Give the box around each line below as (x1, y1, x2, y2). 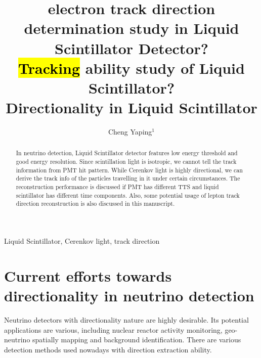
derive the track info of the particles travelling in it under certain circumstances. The (16, 174, 240, 183)
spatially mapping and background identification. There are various (32, 334, 241, 345)
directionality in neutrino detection (4, 285, 254, 306)
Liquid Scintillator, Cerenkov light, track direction (4, 236, 160, 246)
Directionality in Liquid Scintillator (6, 97, 257, 118)
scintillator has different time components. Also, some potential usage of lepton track (16, 191, 240, 199)
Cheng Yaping (108, 126, 152, 137)
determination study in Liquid (24, 18, 239, 38)
